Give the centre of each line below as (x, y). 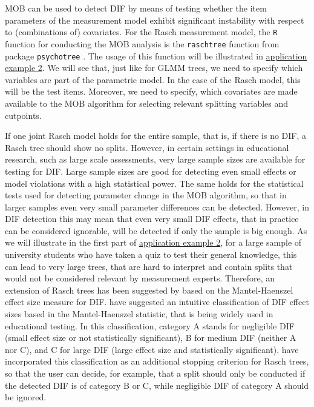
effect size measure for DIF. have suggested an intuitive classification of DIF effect (157, 302)
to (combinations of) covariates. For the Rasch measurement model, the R (141, 32)
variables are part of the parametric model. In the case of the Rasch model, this (153, 79)
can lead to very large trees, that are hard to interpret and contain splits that (149, 266)
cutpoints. (23, 115)
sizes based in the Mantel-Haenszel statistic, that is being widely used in (139, 314)
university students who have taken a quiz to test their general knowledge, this (151, 254)
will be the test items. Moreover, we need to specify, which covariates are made (151, 91)
